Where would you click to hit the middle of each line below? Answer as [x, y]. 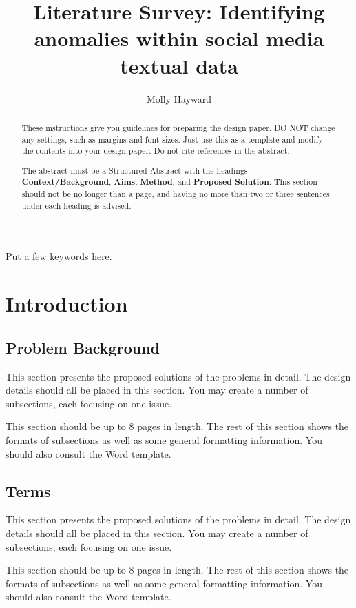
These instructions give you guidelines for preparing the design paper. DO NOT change [178, 127]
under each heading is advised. [76, 205]
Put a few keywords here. [59, 256]
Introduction [67, 304]
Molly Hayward [179, 98]
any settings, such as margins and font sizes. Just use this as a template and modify [172, 139]
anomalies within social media [179, 38]
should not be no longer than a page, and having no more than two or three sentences [176, 194]
